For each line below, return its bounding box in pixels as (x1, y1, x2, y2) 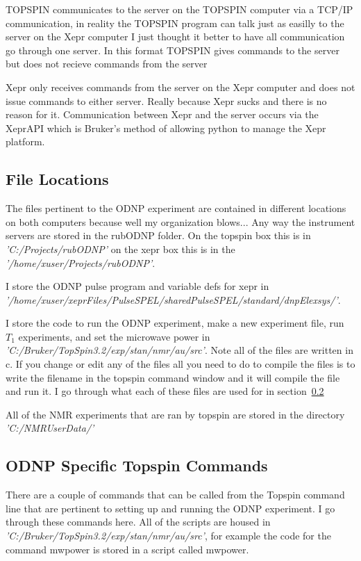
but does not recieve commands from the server (6, 56, 208, 71)
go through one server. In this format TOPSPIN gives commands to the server (6, 42, 339, 57)
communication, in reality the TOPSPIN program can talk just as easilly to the (6, 15, 344, 30)
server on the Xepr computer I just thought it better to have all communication (6, 29, 345, 44)
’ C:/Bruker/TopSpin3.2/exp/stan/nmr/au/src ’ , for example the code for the (6, 528, 331, 543)
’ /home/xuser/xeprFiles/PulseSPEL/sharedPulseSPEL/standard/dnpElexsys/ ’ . (6, 292, 341, 307)
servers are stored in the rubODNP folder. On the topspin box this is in (6, 228, 311, 243)
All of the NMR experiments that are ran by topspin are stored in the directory (6, 407, 345, 421)
